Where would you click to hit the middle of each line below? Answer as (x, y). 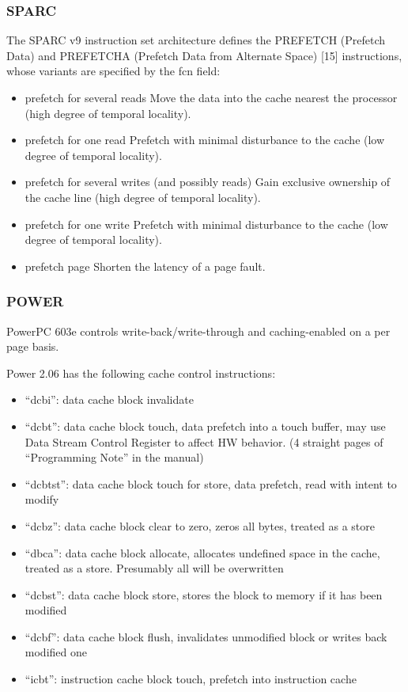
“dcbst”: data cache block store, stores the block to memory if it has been (204, 594)
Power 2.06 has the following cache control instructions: (141, 373)
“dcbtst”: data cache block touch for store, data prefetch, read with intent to (211, 483)
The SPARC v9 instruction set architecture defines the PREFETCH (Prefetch (196, 40)
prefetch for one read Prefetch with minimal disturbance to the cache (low (205, 140)
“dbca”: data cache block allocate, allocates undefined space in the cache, (202, 552)
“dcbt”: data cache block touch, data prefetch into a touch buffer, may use (205, 426)
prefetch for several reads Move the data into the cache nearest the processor (211, 97)
